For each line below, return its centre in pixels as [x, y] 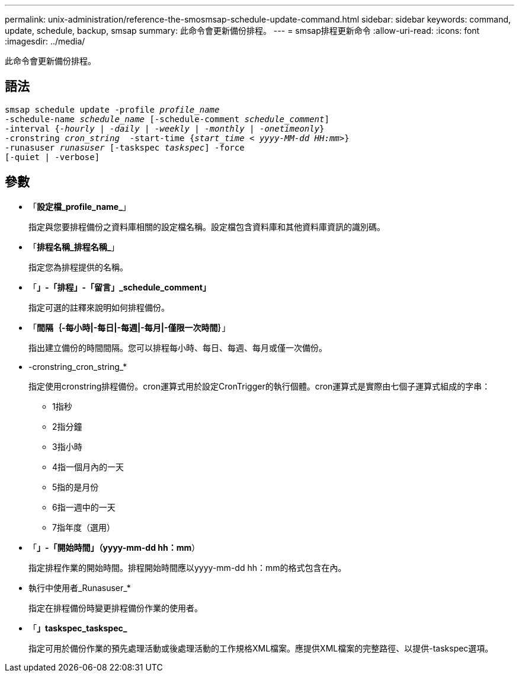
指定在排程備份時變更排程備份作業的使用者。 [116, 608]
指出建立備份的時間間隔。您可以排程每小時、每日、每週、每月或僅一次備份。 [178, 347]
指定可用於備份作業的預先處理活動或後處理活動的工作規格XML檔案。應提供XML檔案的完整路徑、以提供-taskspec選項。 [261, 648]
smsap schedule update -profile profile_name [112, 109]
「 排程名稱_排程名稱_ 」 [74, 247]
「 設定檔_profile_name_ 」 [80, 206]
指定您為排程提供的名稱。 [78, 267]
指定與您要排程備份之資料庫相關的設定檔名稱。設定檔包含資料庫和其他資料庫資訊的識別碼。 [207, 226]
